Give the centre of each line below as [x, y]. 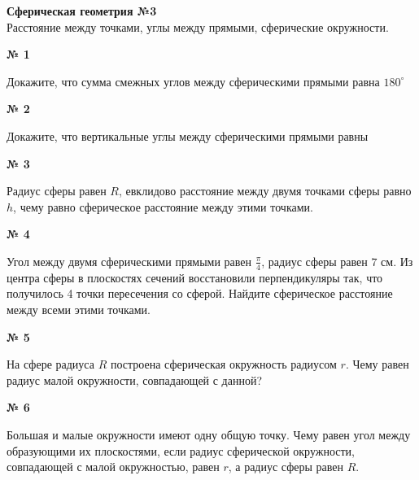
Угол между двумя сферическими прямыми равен [129, 261]
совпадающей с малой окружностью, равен [113, 467]
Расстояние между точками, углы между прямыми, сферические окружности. [198, 26]
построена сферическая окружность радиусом [223, 364]
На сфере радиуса [50, 364]
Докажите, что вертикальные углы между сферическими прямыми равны [188, 135]
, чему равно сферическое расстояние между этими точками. [163, 206]
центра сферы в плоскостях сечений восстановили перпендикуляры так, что [195, 277]
